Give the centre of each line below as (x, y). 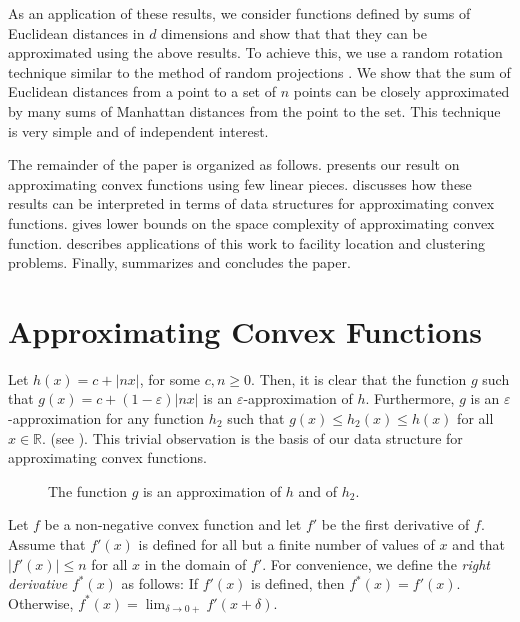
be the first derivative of (395, 524)
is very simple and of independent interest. (138, 130)
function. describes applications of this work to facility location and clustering (246, 242)
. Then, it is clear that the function (359, 378)
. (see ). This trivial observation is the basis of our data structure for (252, 437)
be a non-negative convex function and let (173, 524)
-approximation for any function (106, 418)
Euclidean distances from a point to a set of (142, 91)
